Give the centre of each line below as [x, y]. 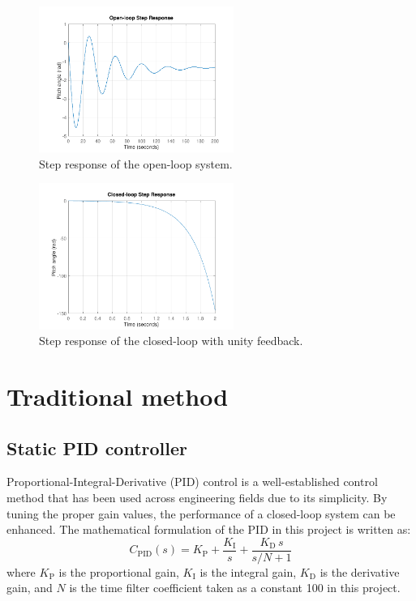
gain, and [30, 588]
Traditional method [118, 396]
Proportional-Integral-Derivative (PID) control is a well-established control [192, 482]
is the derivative [360, 571]
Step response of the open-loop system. [136, 163]
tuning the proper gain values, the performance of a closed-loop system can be [201, 513]
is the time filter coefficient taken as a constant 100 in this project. [235, 588]
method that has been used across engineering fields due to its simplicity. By [197, 497]
